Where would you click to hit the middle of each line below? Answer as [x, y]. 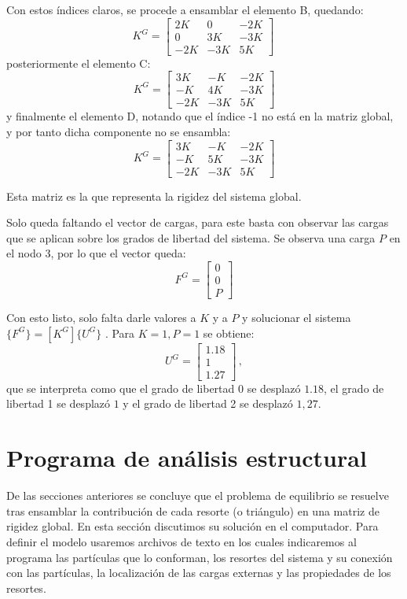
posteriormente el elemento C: [79, 63]
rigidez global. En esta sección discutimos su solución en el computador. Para [192, 526]
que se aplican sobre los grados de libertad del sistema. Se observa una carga [191, 237]
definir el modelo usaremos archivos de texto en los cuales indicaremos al [181, 541]
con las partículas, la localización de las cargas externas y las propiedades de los [199, 573]
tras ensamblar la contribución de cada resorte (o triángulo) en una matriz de [193, 510]
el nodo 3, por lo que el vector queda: [96, 253]
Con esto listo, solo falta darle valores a [101, 318]
